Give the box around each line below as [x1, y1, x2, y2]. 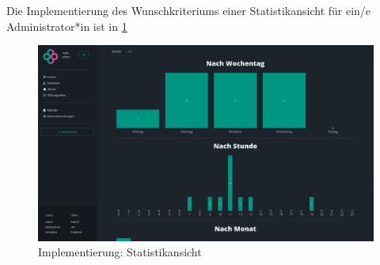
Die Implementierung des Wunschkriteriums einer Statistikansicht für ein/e [6, 2, 371, 18]
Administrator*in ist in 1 [6, 17, 127, 34]
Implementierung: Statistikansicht [38, 244, 202, 260]
